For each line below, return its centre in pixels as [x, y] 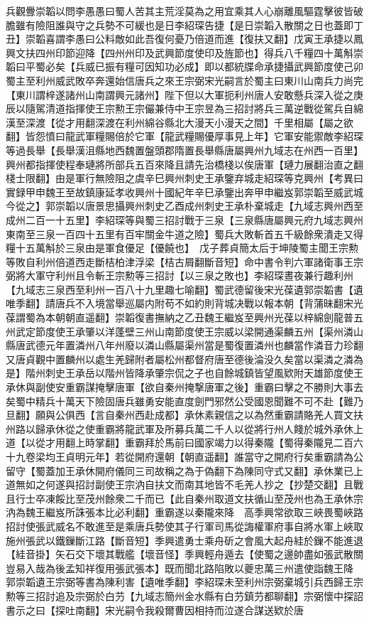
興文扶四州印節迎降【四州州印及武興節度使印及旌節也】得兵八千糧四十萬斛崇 [184, 52]
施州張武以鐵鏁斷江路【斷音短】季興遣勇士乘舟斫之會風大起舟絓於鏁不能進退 [184, 540]
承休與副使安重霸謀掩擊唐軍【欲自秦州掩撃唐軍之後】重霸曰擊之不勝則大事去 [184, 387]
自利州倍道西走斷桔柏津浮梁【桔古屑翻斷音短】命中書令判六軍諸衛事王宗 [194, 261]
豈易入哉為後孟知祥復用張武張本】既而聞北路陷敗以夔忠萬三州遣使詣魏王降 [180, 568]
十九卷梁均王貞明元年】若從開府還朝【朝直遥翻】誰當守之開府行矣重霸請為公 [184, 456]
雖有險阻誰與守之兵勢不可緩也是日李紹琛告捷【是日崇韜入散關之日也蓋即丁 [189, 25]
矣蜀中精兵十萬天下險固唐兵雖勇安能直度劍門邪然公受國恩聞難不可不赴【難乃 [184, 401]
